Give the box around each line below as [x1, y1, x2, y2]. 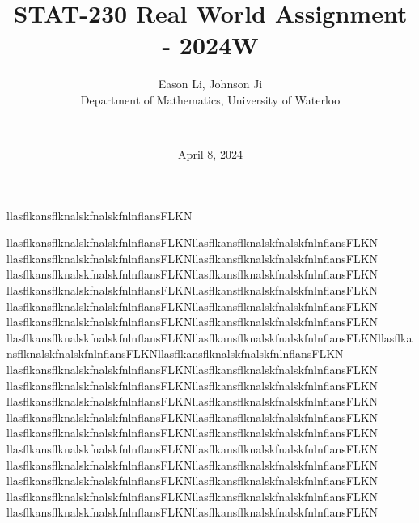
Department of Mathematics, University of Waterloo [80, 91, 341, 108]
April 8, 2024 [178, 146, 243, 163]
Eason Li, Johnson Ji [158, 75, 263, 92]
